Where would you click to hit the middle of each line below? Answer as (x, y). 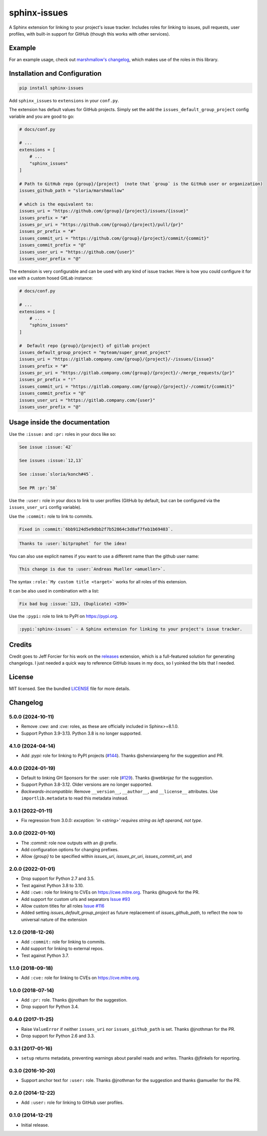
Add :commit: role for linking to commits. (63, 942)
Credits (20, 644)
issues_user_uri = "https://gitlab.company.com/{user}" (87, 400)
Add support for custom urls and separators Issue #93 (76, 899)
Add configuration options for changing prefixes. (70, 849)
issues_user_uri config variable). (45, 507)
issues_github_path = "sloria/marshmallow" (72, 191)
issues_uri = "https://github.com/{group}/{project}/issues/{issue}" (104, 211)
